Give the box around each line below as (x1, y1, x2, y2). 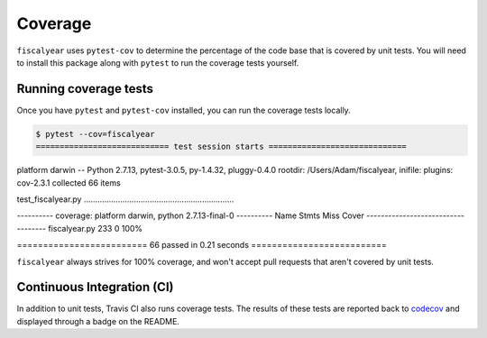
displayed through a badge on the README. (16, 315, 180, 326)
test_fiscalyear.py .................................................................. (16, 194, 234, 205)
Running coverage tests (16, 81, 153, 96)
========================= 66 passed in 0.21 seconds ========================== (16, 240, 388, 251)
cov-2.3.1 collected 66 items (16, 177, 121, 188)
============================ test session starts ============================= (35, 142, 408, 152)
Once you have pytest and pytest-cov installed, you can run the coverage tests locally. (16, 105, 351, 115)
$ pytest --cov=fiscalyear (35, 129, 155, 139)
